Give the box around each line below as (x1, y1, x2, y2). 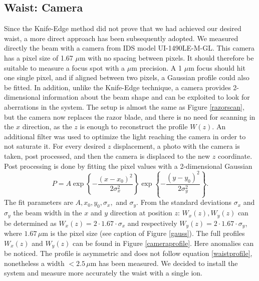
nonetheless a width (4, 257, 65, 268)
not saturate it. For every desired (4, 141, 106, 151)
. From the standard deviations (136, 197, 231, 207)
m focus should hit (188, 62, 245, 73)
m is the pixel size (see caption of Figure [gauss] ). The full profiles (42, 228, 245, 238)
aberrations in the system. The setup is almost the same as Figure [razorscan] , (4, 101, 244, 112)
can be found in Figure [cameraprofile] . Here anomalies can (72, 237, 254, 248)
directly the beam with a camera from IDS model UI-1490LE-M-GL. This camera (4, 43, 255, 53)
